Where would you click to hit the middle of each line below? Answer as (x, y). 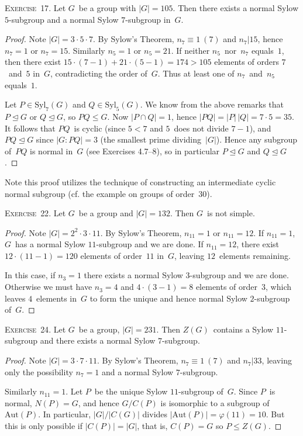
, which (278, 287)
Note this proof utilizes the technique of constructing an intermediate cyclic (140, 181)
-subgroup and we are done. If (150, 244)
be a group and (106, 213)
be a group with (107, 8)
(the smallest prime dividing (151, 139)
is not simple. (231, 213)
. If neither (190, 50)
